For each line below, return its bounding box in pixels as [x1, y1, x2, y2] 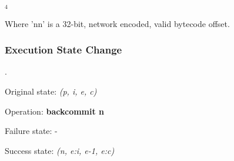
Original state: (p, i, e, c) [5, 85, 97, 97]
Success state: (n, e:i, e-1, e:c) [5, 144, 115, 156]
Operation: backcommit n [5, 105, 105, 117]
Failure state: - [5, 125, 58, 137]
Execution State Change [5, 42, 122, 57]
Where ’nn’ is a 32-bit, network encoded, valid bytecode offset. [5, 17, 230, 29]
